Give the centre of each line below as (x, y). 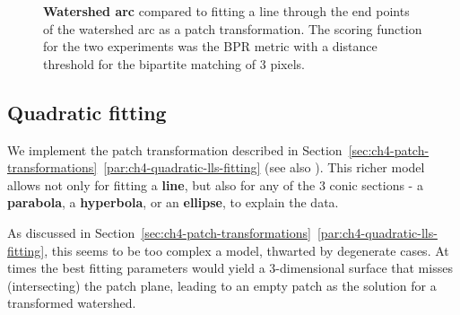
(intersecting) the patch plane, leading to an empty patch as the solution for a (222, 285)
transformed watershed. (72, 303)
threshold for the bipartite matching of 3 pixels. (174, 63)
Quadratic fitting (87, 112)
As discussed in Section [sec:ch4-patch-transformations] (159, 232)
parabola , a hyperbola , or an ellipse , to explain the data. (173, 202)
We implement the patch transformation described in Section (175, 149)
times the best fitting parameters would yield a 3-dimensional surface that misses (230, 268)
